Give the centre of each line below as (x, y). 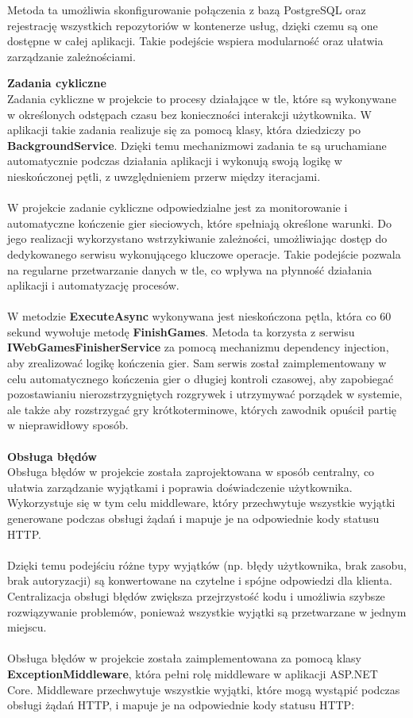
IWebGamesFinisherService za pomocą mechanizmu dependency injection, (198, 347)
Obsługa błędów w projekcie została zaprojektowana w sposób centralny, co (191, 472)
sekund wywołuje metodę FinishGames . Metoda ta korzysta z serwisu (181, 331)
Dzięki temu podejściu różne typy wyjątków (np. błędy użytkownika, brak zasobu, (207, 564)
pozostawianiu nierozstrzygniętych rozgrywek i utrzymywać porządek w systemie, (205, 394)
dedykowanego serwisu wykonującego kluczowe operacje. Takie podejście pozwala (204, 253)
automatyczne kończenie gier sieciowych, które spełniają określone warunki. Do (199, 223)
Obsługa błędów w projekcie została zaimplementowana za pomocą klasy (184, 658)
